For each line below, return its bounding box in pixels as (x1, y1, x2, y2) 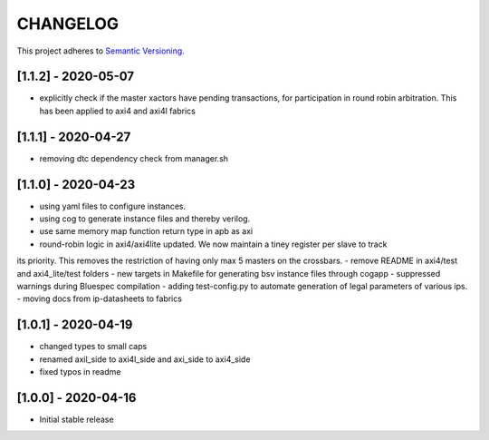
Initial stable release (39, 414, 114, 425)
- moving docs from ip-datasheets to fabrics (16, 293, 183, 304)
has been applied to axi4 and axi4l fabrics (39, 105, 197, 116)
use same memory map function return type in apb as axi (39, 226, 254, 237)
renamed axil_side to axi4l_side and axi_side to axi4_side (39, 354, 251, 365)
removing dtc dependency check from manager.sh (39, 152, 229, 163)
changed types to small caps (39, 341, 148, 352)
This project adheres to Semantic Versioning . (16, 45, 185, 56)
